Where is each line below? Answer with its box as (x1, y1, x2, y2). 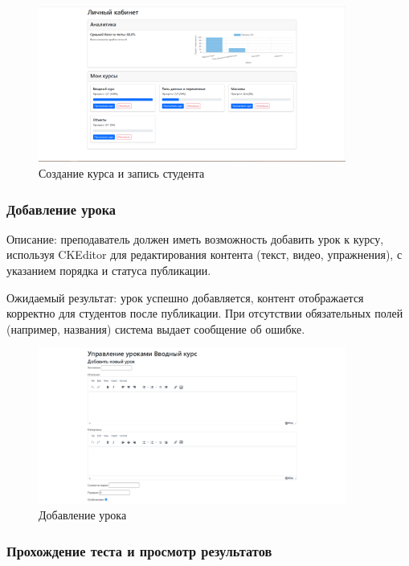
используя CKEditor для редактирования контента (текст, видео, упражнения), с (6, 246, 403, 263)
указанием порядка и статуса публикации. (6, 261, 211, 278)
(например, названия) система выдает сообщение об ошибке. (6, 320, 305, 337)
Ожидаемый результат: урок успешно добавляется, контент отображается (6, 289, 364, 306)
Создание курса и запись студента (39, 164, 205, 181)
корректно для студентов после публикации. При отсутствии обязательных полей (6, 305, 403, 322)
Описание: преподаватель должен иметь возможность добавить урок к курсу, (6, 230, 384, 247)
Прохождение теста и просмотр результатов (6, 540, 272, 560)
